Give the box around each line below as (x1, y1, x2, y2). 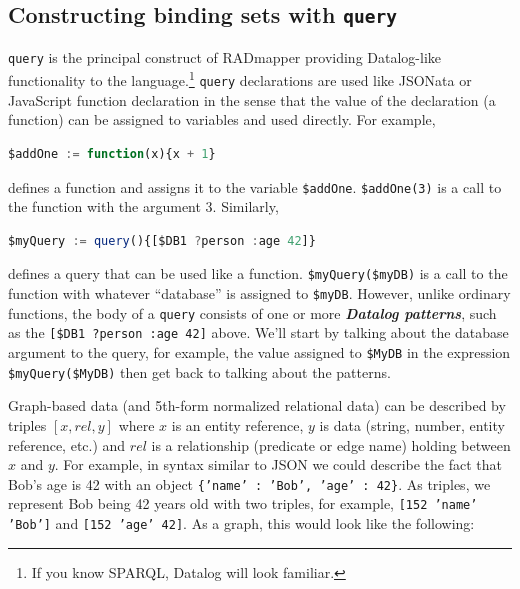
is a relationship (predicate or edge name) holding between (151, 434, 511, 455)
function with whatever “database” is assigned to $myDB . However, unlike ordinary (8, 283, 511, 304)
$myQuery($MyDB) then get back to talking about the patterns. (8, 361, 391, 382)
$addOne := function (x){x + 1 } (8, 146, 216, 161)
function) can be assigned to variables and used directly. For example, (8, 109, 436, 130)
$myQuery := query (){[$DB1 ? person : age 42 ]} (8, 233, 316, 248)
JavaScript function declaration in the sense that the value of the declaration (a (8, 89, 496, 110)
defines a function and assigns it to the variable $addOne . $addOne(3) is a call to (8, 176, 502, 197)
